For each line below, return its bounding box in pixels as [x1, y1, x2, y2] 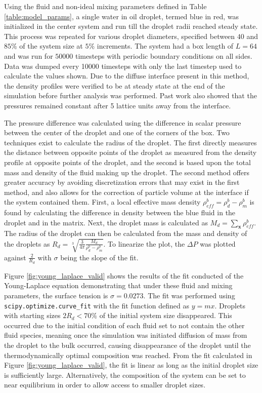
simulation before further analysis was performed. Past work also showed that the [4, 90, 257, 101]
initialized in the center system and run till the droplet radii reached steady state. [4, 21, 258, 31]
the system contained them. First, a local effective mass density [4, 196, 201, 207]
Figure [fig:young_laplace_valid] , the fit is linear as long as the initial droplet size [4, 360, 258, 370]
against [4, 252, 26, 262]
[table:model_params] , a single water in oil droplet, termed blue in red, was [4, 11, 239, 21]
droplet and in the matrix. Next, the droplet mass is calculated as [4, 217, 208, 227]
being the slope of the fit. [60, 252, 139, 262]
